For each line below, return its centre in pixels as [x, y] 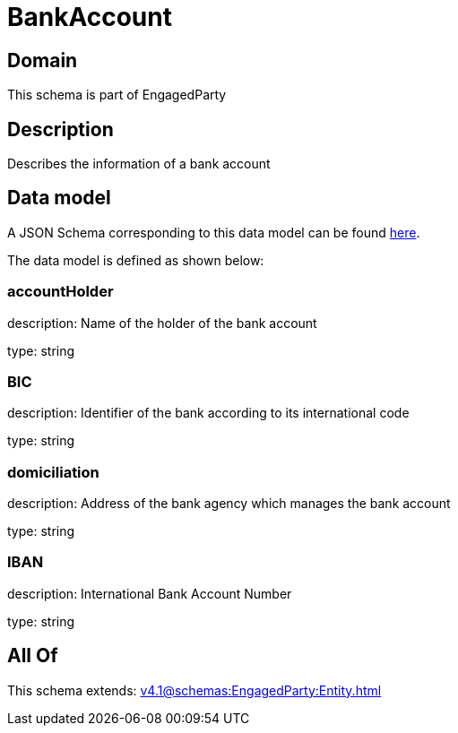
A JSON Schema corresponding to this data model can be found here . [214, 232]
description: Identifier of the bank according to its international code [208, 413]
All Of [33, 656]
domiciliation [53, 472]
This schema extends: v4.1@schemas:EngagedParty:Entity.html [194, 690]
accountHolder [60, 292]
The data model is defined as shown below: [136, 260]
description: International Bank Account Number [150, 593]
